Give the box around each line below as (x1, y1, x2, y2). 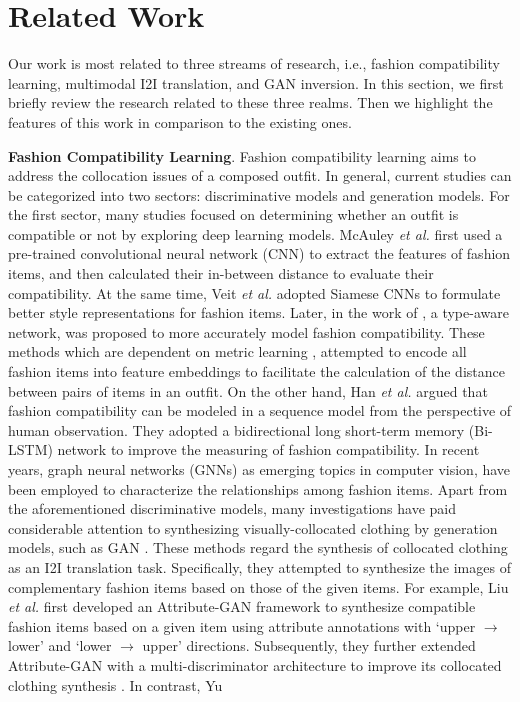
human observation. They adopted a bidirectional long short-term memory (8, 419, 465, 440)
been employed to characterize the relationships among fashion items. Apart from (8, 478, 508, 499)
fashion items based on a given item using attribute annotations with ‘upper (8, 615, 476, 636)
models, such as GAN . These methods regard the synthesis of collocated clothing (8, 537, 508, 558)
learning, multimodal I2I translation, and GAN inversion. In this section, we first (8, 72, 504, 93)
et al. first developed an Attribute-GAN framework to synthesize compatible (8, 596, 476, 617)
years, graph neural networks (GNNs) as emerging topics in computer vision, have (8, 459, 511, 479)
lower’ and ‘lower (8, 635, 112, 656)
